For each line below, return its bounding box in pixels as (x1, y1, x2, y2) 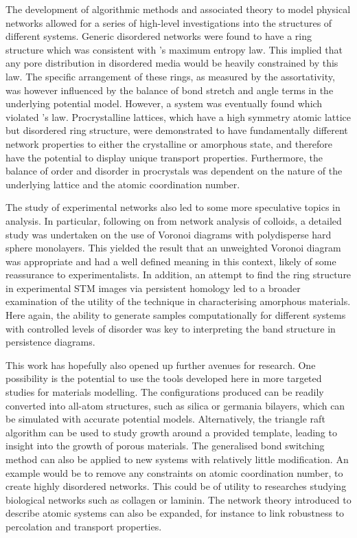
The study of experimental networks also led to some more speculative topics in (5, 200, 341, 214)
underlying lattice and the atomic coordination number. (5, 177, 240, 191)
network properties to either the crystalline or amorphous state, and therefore (5, 136, 332, 150)
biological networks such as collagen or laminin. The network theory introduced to (5, 492, 352, 506)
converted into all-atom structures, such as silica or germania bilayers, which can (5, 398, 345, 412)
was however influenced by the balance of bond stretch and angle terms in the (5, 82, 334, 97)
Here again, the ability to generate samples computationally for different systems (5, 308, 346, 322)
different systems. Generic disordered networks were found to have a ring (5, 29, 312, 43)
